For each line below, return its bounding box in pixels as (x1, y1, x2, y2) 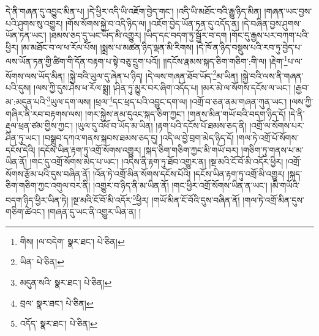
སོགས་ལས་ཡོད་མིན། (6, 69, 66, 82)
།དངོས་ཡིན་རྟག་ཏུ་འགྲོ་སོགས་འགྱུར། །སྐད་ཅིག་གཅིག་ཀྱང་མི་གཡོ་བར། (38, 143, 239, 156)
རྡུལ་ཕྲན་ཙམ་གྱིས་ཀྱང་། (6, 119, 73, 132)
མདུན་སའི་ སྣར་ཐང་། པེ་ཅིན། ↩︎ (20, 276, 112, 288)
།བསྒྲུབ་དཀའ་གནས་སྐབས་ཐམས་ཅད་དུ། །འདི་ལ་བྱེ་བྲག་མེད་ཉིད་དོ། (42, 131, 234, 144)
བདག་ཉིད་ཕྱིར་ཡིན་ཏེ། (6, 193, 69, 206)
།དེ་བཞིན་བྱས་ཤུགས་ (242, 16, 301, 29)
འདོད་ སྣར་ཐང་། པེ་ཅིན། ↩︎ (20, 317, 97, 330)
